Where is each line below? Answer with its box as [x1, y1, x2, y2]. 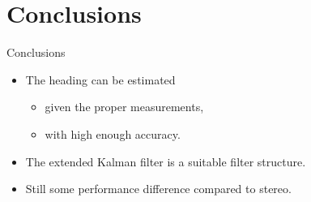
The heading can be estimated [25, 71, 176, 88]
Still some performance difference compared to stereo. [25, 180, 292, 197]
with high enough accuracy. [45, 125, 181, 142]
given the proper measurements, [45, 98, 204, 115]
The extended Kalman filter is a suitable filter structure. [25, 153, 306, 170]
